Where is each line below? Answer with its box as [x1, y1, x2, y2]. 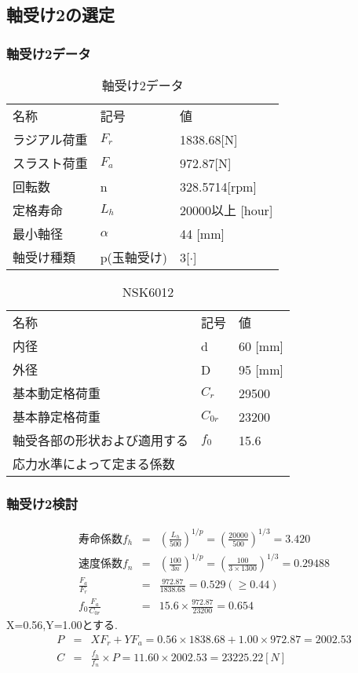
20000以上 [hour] [180, 201, 273, 219]
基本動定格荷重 [13, 384, 101, 402]
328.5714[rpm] [180, 177, 257, 196]
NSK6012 [122, 283, 174, 301]
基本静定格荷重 [13, 408, 101, 426]
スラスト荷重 [13, 154, 88, 172]
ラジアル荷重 [13, 130, 88, 148]
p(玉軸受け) [100, 248, 168, 266]
